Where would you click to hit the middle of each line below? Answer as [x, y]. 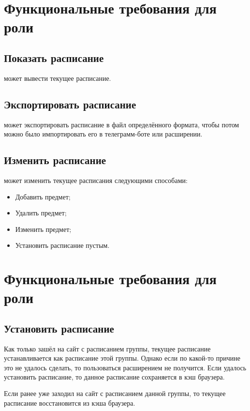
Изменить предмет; [43, 229]
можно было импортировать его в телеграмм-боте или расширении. [103, 134]
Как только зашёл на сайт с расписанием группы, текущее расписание [107, 348]
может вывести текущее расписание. [58, 78]
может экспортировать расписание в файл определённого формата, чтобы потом [122, 124]
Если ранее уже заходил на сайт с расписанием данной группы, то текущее [115, 393]
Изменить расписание [55, 160]
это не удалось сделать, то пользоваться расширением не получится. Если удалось [125, 367]
